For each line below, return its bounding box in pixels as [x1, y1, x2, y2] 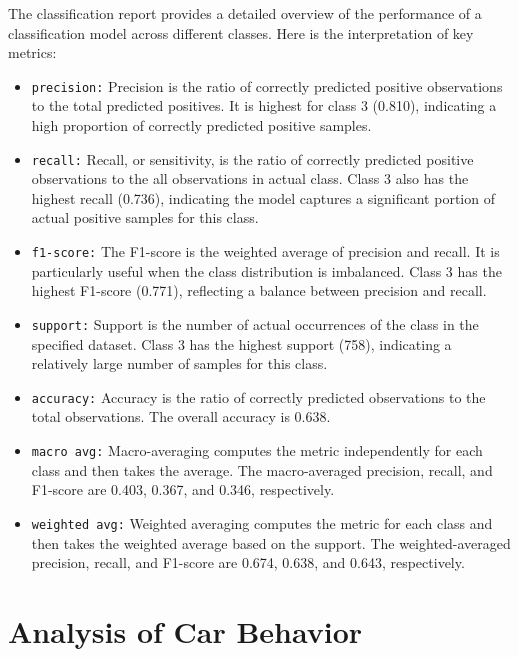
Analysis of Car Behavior [8, 610, 363, 651]
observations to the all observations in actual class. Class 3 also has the [31, 168, 469, 189]
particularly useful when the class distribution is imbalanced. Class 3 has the [31, 260, 502, 281]
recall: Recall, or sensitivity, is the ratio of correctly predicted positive [31, 148, 474, 169]
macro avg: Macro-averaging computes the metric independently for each [31, 440, 483, 460]
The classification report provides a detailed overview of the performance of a [8, 3, 482, 23]
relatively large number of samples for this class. [31, 353, 328, 374]
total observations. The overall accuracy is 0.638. [31, 406, 331, 427]
